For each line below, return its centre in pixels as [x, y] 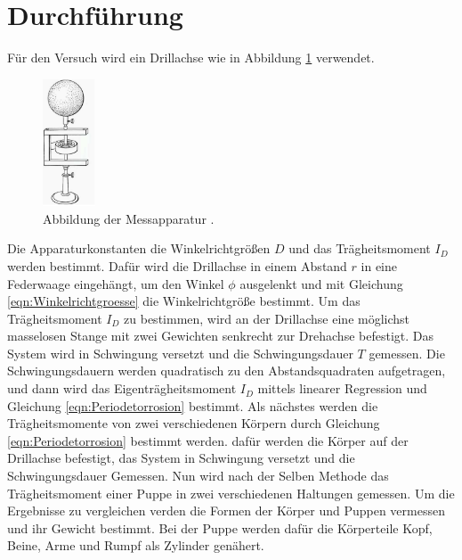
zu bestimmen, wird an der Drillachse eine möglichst [267, 318]
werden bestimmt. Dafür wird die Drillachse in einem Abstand [177, 265]
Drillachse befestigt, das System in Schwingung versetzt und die [181, 458]
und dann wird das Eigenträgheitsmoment [122, 388]
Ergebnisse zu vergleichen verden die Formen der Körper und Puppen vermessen [226, 511]
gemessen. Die [407, 353]
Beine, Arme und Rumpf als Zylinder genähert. [136, 545]
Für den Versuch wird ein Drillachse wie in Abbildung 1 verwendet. [191, 58]
